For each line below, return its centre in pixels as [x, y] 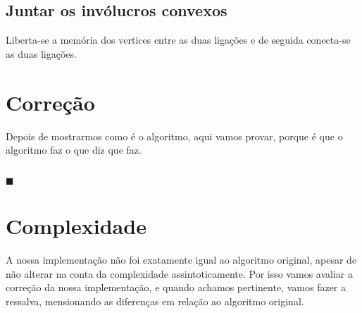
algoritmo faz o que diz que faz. [74, 150]
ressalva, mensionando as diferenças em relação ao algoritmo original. [155, 301]
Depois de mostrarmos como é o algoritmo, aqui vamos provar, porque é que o [174, 136]
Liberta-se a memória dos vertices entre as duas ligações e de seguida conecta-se [178, 40]
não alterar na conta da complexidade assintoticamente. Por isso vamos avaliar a [180, 273]
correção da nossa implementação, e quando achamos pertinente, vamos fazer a [176, 287]
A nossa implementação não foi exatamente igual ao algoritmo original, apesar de [181, 260]
